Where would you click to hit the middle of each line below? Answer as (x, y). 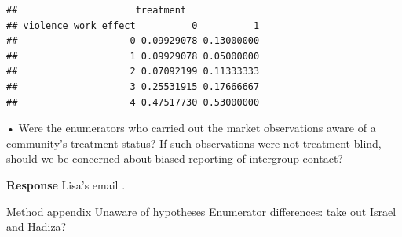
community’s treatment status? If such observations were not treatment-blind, (194, 143)
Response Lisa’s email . (66, 184)
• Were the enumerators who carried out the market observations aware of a (191, 128)
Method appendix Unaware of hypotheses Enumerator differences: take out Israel (201, 211)
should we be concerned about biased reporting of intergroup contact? (175, 158)
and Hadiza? (37, 226)
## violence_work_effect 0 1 (133, 25)
